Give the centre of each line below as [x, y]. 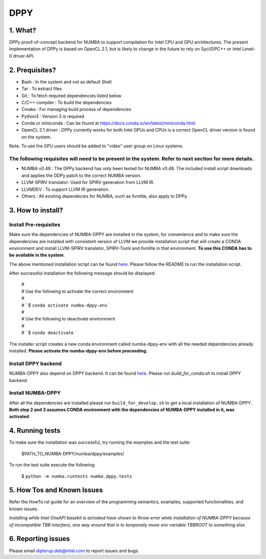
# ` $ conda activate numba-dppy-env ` [66, 305]
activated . [20, 417]
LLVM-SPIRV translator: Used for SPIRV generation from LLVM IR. [88, 182]
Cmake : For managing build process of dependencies [76, 109]
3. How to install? [36, 210]
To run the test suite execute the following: [52, 465]
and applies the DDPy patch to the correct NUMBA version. [82, 175]
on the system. [36, 137]
